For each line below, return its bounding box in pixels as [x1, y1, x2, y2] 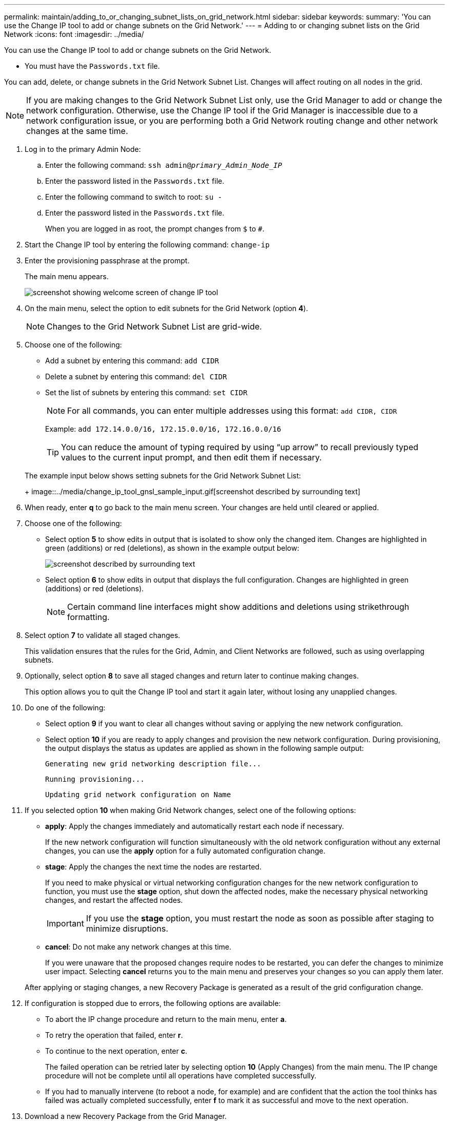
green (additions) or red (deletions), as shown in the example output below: [45, 544, 299, 552]
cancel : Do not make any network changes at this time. [45, 942, 232, 951]
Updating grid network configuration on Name [45, 790, 231, 799]
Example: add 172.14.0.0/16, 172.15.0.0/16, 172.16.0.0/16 [45, 424, 281, 433]
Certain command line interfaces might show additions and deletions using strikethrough [67, 602, 410, 612]
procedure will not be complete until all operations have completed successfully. [45, 1071, 317, 1080]
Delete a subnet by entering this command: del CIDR [45, 372, 227, 381]
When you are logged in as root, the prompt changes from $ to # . [45, 224, 264, 233]
